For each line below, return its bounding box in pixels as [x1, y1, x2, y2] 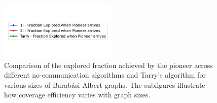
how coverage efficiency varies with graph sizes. [4, 89, 151, 100]
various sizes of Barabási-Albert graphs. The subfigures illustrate [4, 79, 205, 90]
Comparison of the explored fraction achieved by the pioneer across [4, 59, 213, 70]
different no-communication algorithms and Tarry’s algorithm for [4, 70, 206, 80]
